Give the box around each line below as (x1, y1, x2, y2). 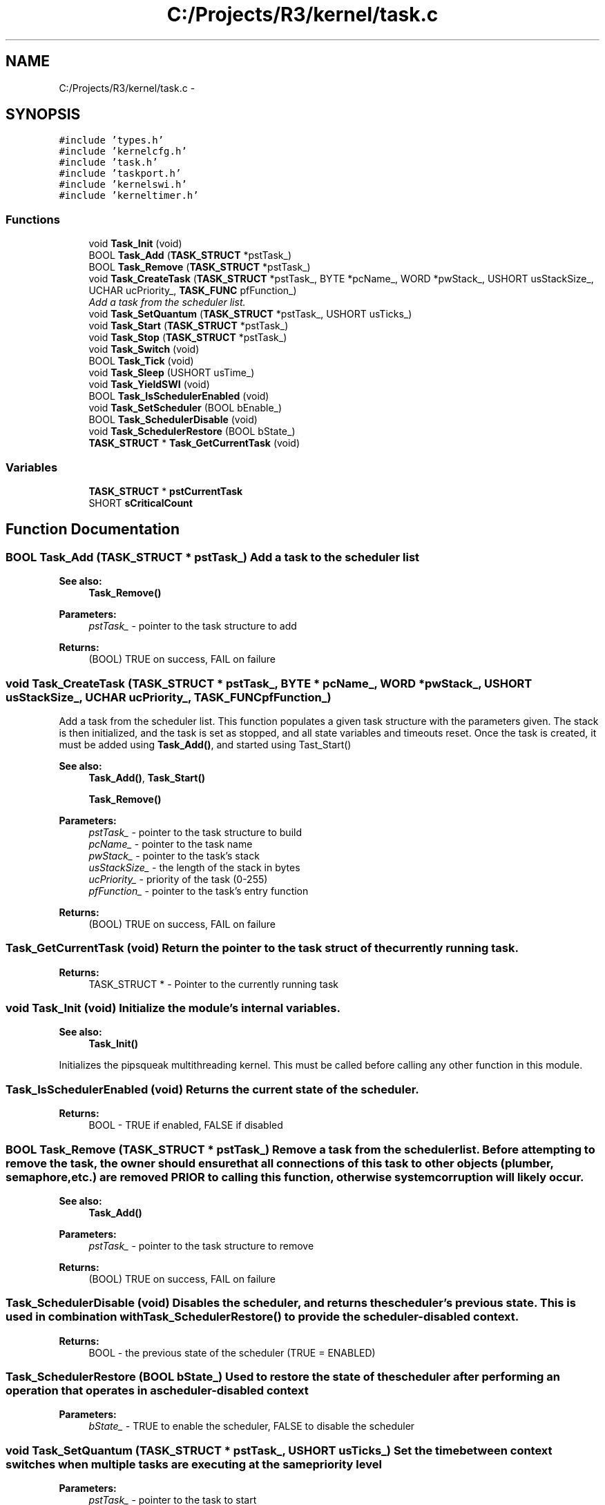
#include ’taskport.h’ (59, 168, 182, 179)
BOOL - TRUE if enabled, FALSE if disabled (88, 1119, 283, 1132)
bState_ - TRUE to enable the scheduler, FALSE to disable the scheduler (88, 1420, 415, 1433)
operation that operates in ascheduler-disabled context (6, 1383, 309, 1398)
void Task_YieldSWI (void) (88, 378, 210, 391)
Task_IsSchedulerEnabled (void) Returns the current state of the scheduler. (6, 1082, 419, 1096)
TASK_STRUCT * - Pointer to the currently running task (88, 978, 338, 990)
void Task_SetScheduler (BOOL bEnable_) (88, 402, 282, 414)
